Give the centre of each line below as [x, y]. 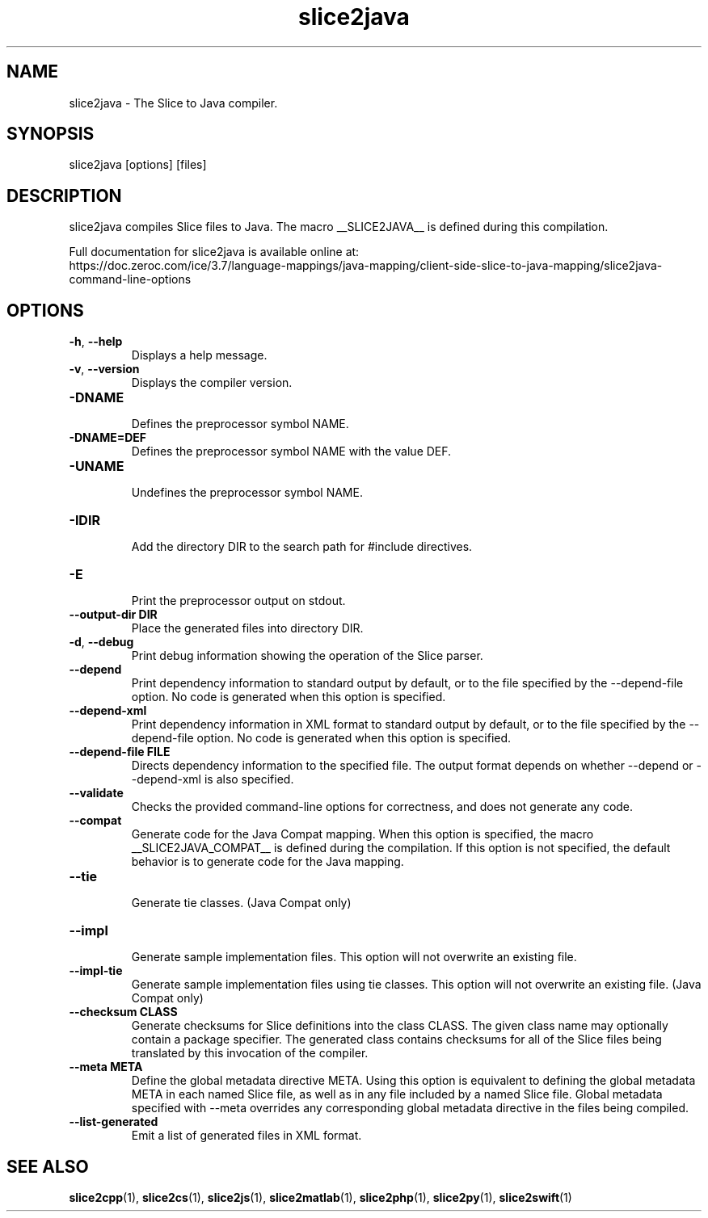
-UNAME [97, 466]
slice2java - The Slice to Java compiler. [173, 103]
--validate [96, 793]
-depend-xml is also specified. [213, 779]
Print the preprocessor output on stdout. [238, 601]
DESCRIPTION [64, 195]
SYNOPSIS [51, 134]
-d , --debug [101, 642]
